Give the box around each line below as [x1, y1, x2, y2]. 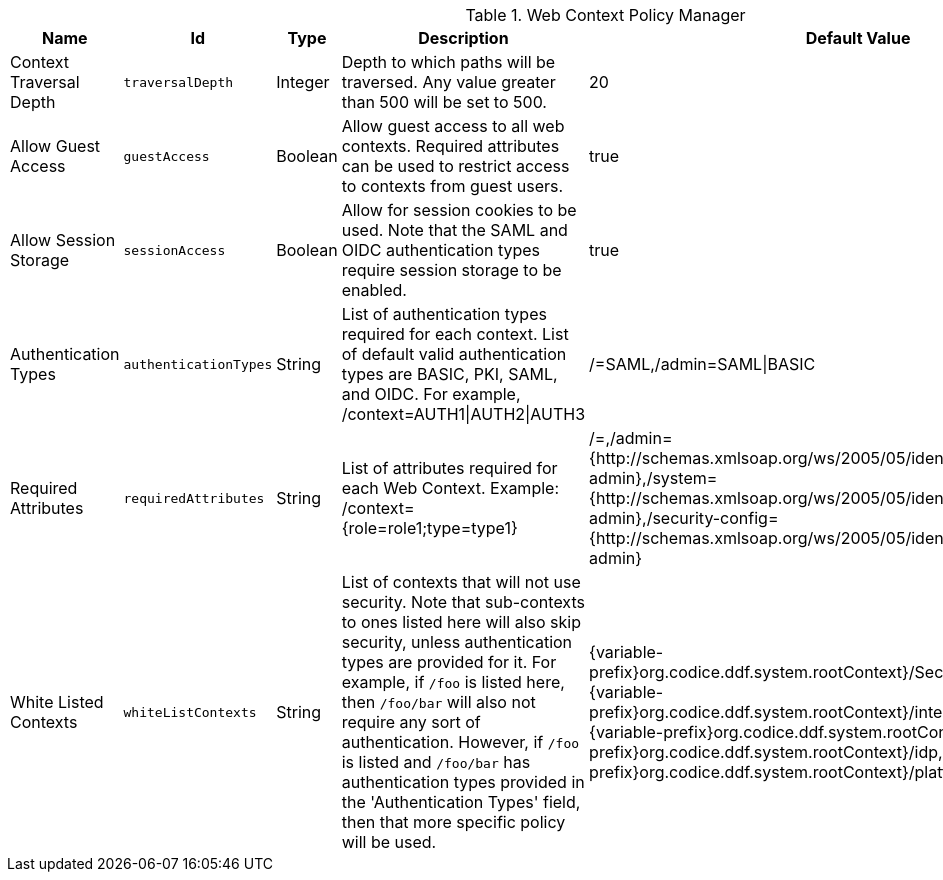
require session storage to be [341, 260, 562, 280]
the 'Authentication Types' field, [341, 792, 581, 812]
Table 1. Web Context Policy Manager [465, 5, 746, 25]
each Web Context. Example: [341, 478, 559, 498]
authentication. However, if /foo [341, 732, 580, 752]
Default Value [805, 28, 911, 48]
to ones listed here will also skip [341, 612, 581, 632]
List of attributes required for [341, 458, 558, 478]
